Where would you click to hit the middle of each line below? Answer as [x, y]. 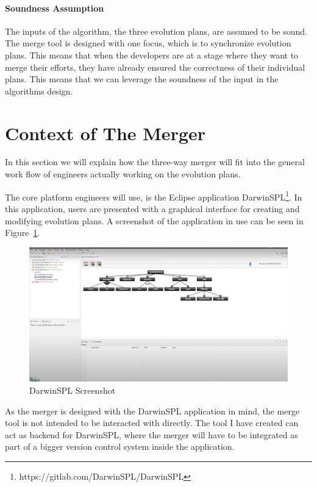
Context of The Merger [105, 133]
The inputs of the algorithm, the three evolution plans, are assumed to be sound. [156, 31]
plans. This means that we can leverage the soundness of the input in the [142, 79]
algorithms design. [39, 91]
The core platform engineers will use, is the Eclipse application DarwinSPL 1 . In [154, 196]
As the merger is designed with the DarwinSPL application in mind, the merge [152, 411]
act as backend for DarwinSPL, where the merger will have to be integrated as [151, 434]
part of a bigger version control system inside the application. [120, 446]
